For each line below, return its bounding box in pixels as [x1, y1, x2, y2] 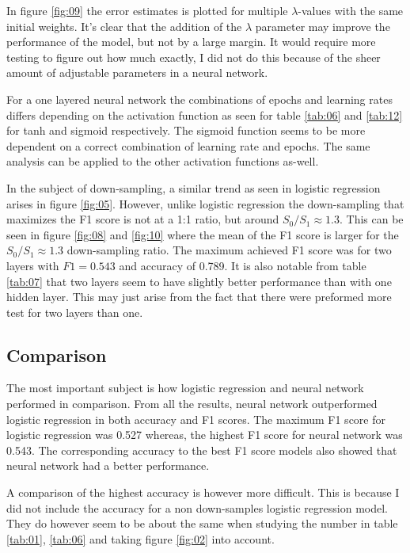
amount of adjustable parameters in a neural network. [6, 64, 268, 81]
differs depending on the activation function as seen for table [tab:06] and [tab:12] [6, 106, 403, 123]
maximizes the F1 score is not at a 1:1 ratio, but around [6, 211, 279, 227]
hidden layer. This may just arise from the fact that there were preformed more [6, 288, 392, 305]
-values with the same [298, 2, 404, 18]
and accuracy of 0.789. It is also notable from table [119, 257, 366, 273]
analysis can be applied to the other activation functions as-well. [6, 153, 319, 170]
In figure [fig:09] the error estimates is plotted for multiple [6, 2, 288, 18]
